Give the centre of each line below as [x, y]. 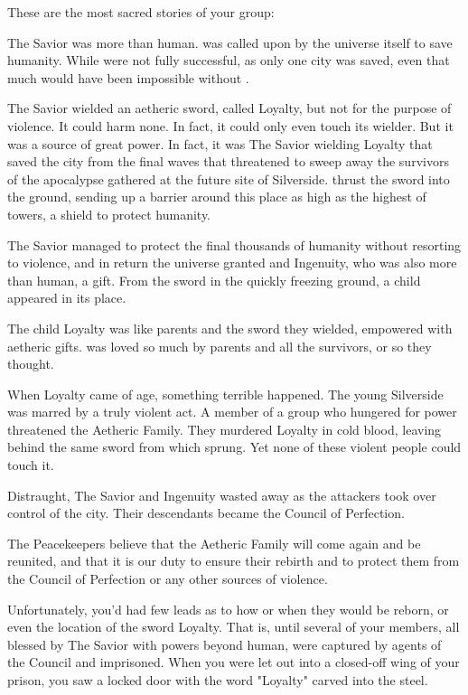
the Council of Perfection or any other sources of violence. [168, 579]
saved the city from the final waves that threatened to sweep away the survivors [228, 161]
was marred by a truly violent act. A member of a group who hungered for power [232, 412]
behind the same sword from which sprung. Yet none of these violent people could [234, 447]
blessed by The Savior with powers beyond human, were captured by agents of [225, 644]
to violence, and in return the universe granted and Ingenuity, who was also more [232, 263]
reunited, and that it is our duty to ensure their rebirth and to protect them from [234, 561]
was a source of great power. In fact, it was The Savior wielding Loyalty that [220, 143]
